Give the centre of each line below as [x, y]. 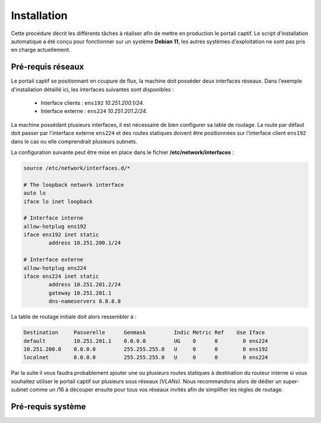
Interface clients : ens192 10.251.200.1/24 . [93, 103]
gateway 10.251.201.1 [80, 293]
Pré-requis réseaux [48, 67]
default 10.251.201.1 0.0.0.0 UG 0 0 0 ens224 [146, 341]
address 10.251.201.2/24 [85, 285]
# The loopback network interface [74, 185]
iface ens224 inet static [61, 276]
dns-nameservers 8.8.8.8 [85, 301]
